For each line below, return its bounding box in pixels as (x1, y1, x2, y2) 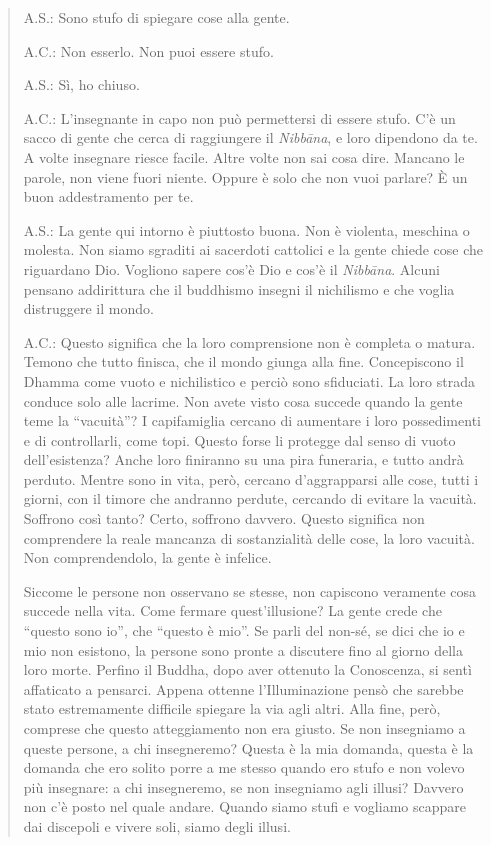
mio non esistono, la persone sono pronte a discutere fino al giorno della (23, 639, 464, 660)
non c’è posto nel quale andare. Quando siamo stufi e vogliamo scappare (23, 796, 466, 817)
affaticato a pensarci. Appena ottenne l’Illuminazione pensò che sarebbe (23, 678, 464, 699)
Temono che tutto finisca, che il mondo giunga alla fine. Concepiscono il (23, 351, 464, 372)
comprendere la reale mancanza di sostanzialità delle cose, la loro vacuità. (23, 527, 475, 548)
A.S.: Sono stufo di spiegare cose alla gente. (23, 7, 290, 27)
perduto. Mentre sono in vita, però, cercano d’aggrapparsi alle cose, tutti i (23, 468, 479, 489)
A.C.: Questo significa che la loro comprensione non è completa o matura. (23, 331, 476, 352)
